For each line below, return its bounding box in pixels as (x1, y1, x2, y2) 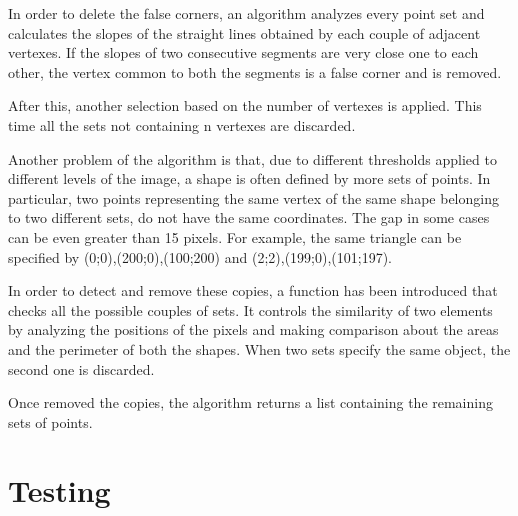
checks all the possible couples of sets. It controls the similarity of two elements (8, 299, 493, 320)
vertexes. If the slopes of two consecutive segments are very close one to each (8, 42, 479, 63)
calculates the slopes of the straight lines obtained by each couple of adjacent (8, 22, 481, 43)
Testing (8, 470, 111, 511)
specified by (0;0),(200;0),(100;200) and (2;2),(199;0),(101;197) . (8, 246, 393, 267)
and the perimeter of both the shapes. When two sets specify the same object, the (8, 338, 511, 359)
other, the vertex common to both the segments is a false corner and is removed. (8, 61, 502, 82)
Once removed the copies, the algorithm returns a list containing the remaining (8, 392, 493, 413)
